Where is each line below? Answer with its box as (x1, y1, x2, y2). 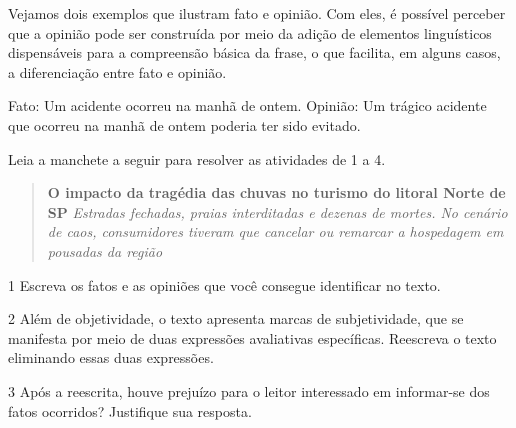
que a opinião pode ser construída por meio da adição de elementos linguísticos (8, 22, 492, 43)
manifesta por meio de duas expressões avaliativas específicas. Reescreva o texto (8, 327, 497, 348)
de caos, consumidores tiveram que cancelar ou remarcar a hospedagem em (47, 221, 504, 242)
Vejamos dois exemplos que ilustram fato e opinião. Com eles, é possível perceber (8, 3, 506, 23)
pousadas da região (47, 240, 163, 261)
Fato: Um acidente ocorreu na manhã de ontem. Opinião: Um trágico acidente (8, 95, 487, 116)
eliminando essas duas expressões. (8, 347, 214, 368)
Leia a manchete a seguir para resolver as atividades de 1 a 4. (8, 148, 386, 169)
